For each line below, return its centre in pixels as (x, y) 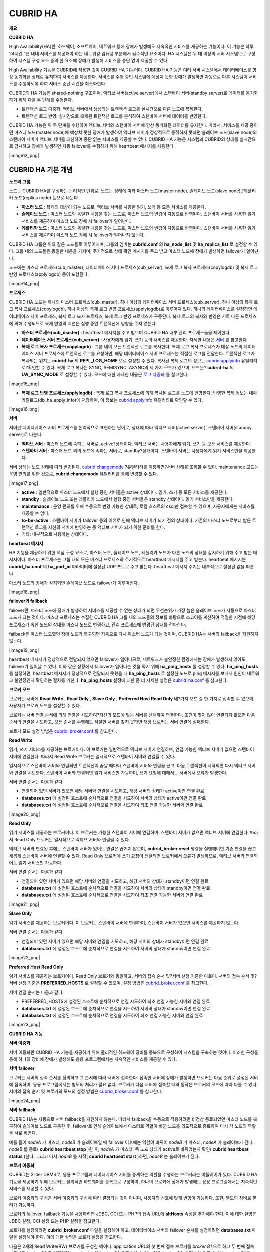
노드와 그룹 (20, 182)
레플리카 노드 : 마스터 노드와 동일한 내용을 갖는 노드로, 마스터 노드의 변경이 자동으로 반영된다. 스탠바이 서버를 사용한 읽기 (139, 228)
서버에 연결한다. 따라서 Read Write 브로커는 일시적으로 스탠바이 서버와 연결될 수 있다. (92, 756)
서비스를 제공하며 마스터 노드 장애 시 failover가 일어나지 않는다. (83, 235)
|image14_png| (24, 283)
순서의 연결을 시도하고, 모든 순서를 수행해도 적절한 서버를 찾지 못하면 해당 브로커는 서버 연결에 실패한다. (110, 722)
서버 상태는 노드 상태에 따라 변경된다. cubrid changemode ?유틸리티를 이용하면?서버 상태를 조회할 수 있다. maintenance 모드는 (134, 467)
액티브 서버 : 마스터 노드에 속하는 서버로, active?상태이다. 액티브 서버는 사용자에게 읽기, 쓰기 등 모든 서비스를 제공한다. (137, 444)
